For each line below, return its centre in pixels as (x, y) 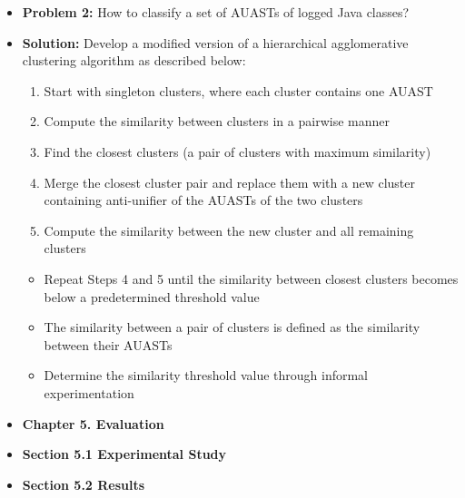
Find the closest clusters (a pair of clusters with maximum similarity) (237, 151)
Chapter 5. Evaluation (93, 423)
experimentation (89, 392)
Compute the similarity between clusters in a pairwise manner (217, 121)
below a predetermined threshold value (152, 296)
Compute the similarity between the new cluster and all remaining (229, 230)
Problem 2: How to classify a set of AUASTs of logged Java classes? (216, 12)
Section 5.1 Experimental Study (124, 454)
